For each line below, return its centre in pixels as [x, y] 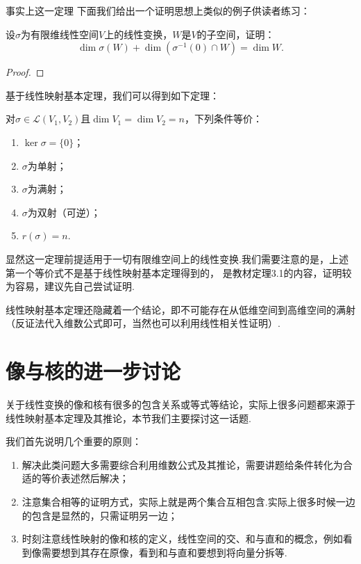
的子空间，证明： [236, 34]
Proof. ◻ [25, 72]
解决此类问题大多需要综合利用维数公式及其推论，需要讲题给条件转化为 [182, 464]
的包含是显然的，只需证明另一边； [100, 515]
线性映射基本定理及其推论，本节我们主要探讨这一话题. [128, 418]
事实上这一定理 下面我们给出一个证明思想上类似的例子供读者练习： [158, 10]
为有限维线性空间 [60, 34]
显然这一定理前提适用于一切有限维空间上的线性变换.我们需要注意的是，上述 [177, 258]
